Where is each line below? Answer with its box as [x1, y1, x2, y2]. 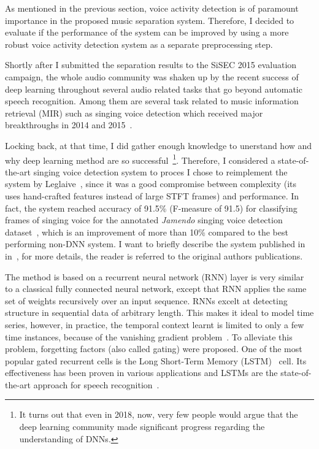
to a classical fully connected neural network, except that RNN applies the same [5, 282, 307, 295]
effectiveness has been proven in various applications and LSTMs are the [5, 366, 278, 379]
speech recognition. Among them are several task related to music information [5, 94, 299, 107]
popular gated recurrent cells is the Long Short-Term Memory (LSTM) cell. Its [5, 354, 307, 367]
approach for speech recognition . [33, 378, 159, 391]
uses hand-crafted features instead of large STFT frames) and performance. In [5, 189, 299, 202]
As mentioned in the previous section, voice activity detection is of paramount [5, 2, 299, 14]
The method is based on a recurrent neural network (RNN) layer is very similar [5, 270, 304, 283]
